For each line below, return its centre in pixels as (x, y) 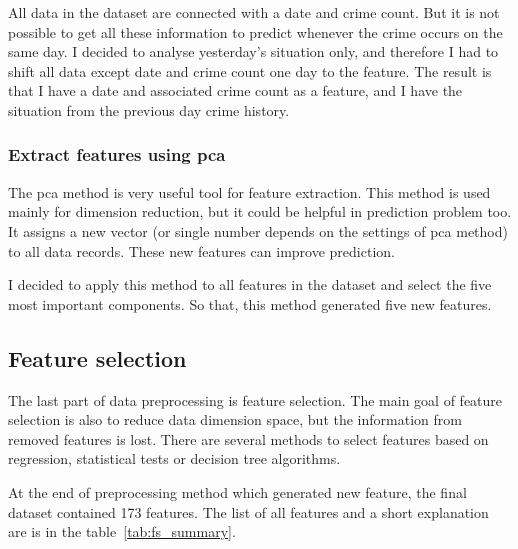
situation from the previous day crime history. (149, 109)
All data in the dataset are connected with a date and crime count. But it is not (254, 12)
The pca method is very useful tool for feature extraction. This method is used (249, 191)
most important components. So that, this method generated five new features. (250, 303)
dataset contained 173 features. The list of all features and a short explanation (248, 511)
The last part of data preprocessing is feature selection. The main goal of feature (255, 399)
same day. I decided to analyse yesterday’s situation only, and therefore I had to (253, 51)
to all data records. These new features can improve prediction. (201, 250)
